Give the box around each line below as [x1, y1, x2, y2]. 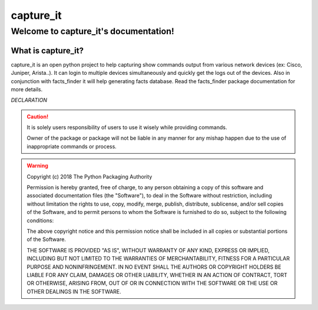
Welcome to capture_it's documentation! [11, 26, 175, 37]
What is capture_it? [11, 45, 84, 55]
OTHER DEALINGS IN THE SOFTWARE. [26, 288, 122, 295]
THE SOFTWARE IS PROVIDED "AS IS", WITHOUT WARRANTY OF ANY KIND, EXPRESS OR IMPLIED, [26, 246, 270, 253]
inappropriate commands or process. [26, 143, 117, 150]
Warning [26, 162, 48, 169]
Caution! [26, 113, 49, 120]
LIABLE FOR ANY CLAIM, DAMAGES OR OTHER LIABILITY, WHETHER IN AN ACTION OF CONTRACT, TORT [26, 271, 288, 278]
